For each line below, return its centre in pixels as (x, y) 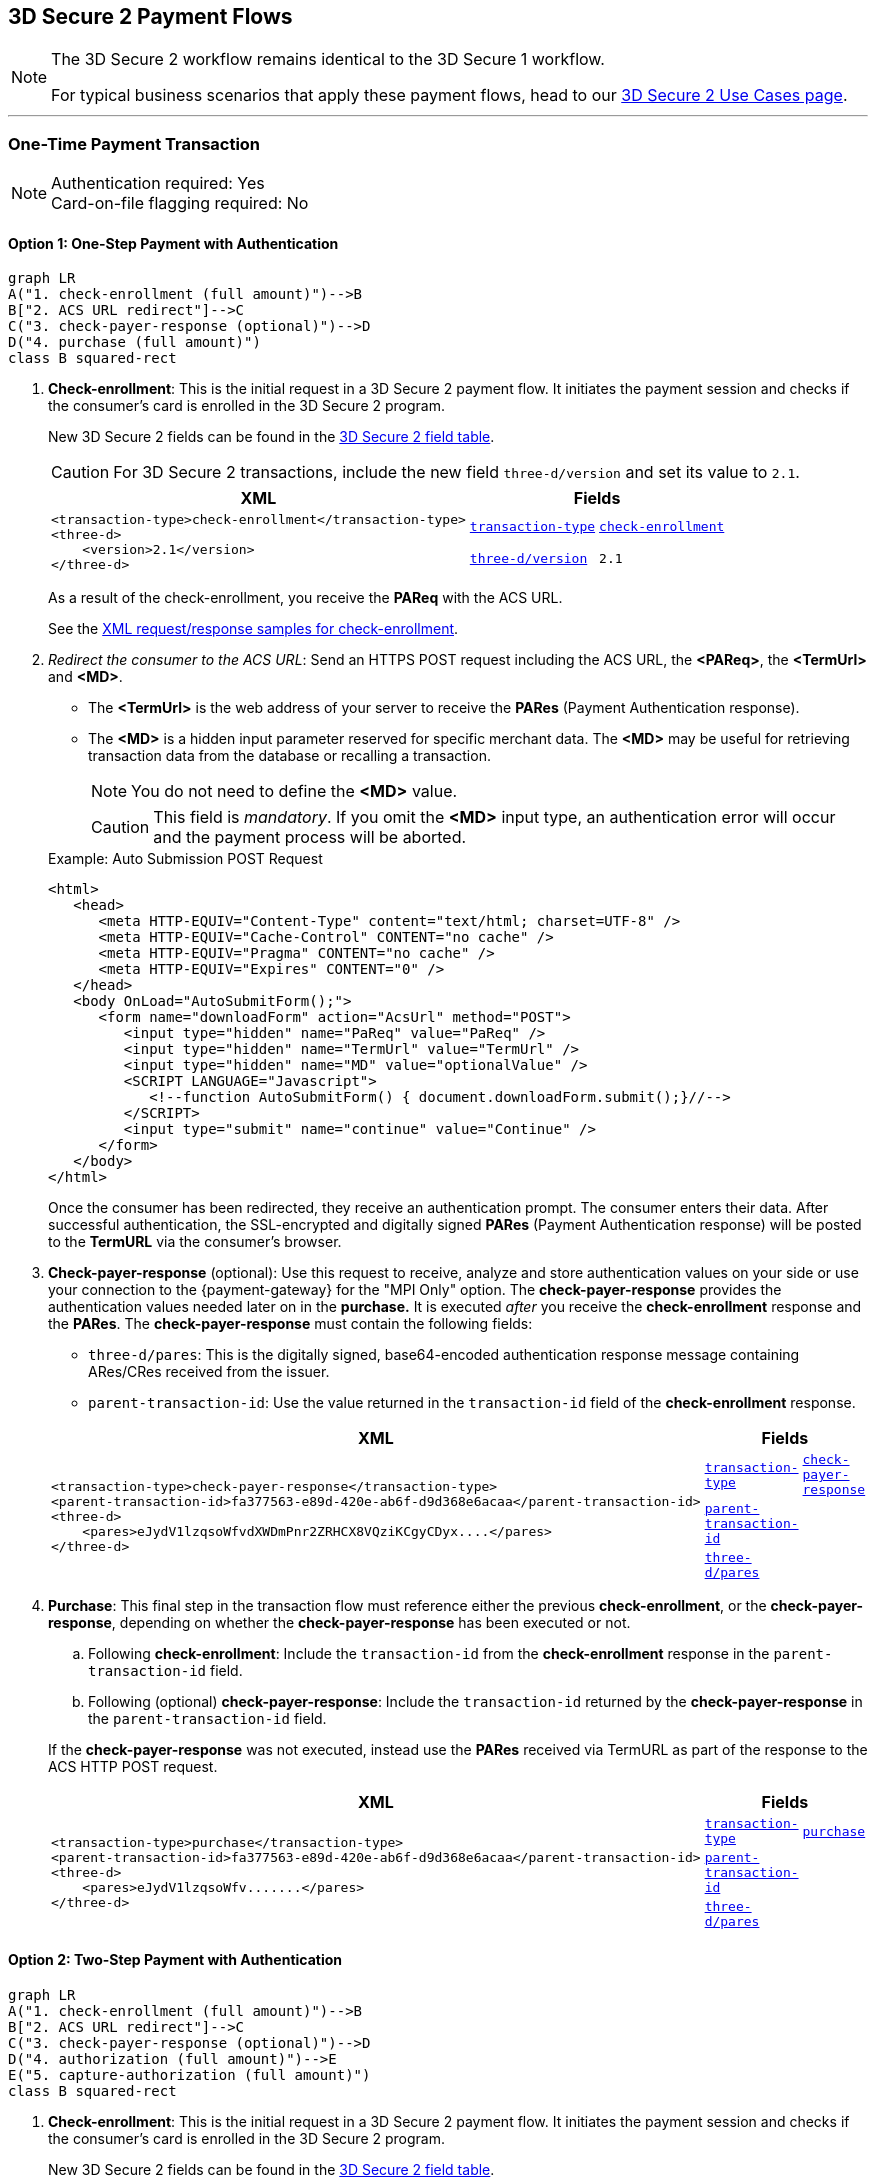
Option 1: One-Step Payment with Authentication (173, 243)
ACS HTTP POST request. (133, 1767)
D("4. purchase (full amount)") (134, 342)
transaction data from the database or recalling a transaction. (289, 756)
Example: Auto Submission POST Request (185, 859)
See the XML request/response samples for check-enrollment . (253, 629)
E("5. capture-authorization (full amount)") (189, 2074)
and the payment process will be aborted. (310, 837)
